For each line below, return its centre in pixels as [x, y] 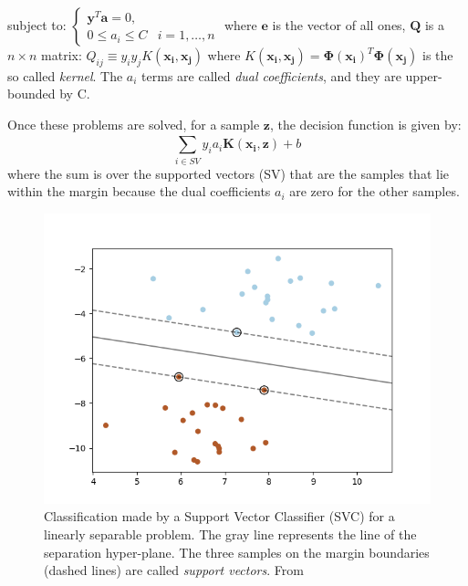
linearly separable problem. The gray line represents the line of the [230, 534]
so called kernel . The [65, 75]
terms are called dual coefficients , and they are [271, 75]
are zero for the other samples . [374, 191]
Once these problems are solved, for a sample [134, 124]
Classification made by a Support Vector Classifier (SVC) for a [219, 516]
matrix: [62, 55]
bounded [31, 94]
